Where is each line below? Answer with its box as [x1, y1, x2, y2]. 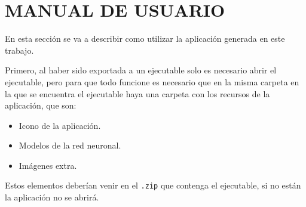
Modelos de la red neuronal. [19, 139, 121, 152]
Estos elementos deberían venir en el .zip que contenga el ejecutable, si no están [5, 179, 301, 191]
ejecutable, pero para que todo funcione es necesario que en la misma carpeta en [5, 75, 299, 88]
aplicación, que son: [5, 99, 76, 112]
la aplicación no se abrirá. [5, 191, 99, 203]
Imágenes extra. [19, 159, 77, 171]
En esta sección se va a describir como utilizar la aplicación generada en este [5, 32, 285, 45]
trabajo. [5, 44, 34, 56]
